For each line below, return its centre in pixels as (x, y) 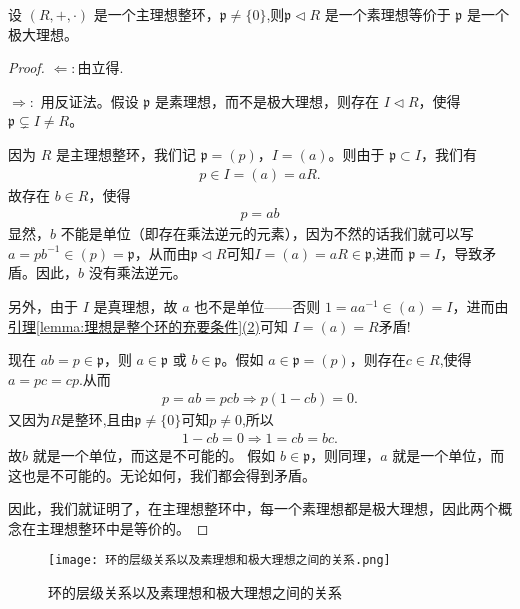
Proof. (26, 67)
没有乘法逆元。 (137, 272)
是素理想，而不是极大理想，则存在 (266, 100)
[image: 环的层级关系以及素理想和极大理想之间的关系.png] (219, 560)
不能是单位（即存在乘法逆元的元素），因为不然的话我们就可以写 (267, 233)
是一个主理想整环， (156, 14)
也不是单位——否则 (257, 306)
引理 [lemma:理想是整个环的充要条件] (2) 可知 (148, 325)
